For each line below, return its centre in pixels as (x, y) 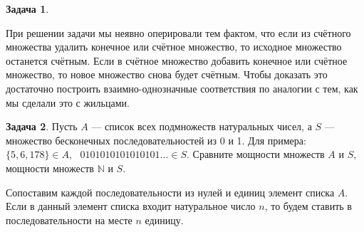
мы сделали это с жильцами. (68, 102)
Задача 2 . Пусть (42, 126)
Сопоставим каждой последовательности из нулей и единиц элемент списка (170, 192)
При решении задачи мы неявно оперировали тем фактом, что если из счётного (178, 32)
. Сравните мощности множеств (256, 154)
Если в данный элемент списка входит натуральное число (131, 206)
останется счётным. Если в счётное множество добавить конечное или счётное (177, 60)
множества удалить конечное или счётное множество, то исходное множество (174, 47)
